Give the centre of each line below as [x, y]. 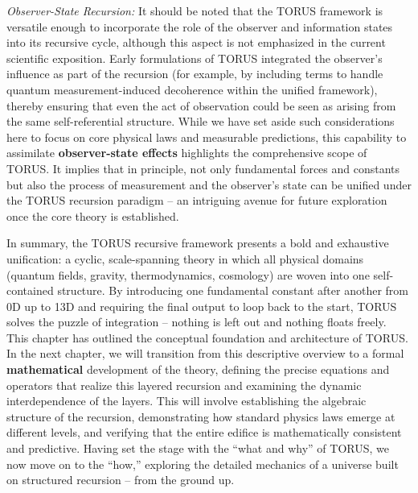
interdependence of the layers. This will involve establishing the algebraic [186, 401]
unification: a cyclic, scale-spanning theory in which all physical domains [185, 258]
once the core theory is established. [93, 215]
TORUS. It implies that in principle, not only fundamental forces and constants [203, 168]
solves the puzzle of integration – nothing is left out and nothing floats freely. [197, 322]
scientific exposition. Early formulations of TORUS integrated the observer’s [195, 58]
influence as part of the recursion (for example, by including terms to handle [195, 74]
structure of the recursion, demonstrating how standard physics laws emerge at [201, 416]
